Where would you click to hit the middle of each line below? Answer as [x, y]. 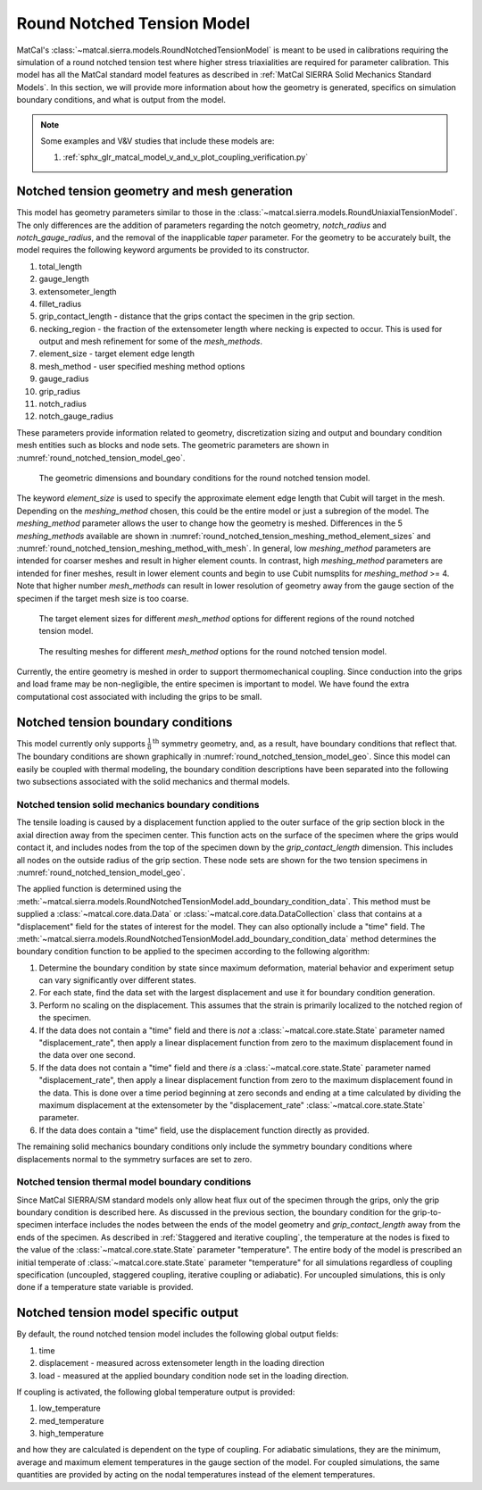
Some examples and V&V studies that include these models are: [158, 141]
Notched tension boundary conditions [125, 722]
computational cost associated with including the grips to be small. [139, 696]
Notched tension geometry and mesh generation [155, 191]
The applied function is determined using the [99, 889]
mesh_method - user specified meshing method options [142, 366]
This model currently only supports [81, 743]
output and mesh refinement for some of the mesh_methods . [151, 341]
